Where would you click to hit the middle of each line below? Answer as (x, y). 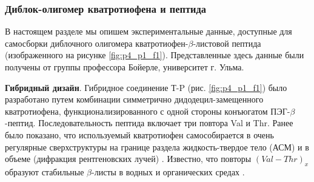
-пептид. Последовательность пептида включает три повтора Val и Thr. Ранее (149, 123)
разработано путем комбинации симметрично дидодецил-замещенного (134, 99)
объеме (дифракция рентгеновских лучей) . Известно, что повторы (128, 159)
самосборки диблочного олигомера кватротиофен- (97, 43)
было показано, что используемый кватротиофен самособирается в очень (139, 134)
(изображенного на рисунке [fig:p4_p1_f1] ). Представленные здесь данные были (155, 55)
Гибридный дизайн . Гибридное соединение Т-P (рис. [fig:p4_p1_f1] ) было (146, 87)
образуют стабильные (45, 171)
